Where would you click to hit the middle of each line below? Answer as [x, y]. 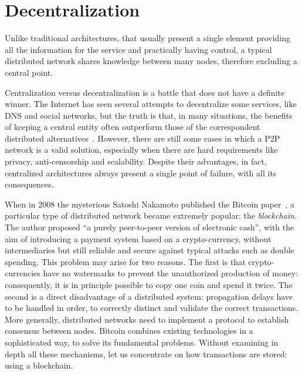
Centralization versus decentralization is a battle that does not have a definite [145, 92]
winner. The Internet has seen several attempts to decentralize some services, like [151, 104]
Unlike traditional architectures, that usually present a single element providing [148, 38]
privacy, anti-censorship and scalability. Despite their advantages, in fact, [136, 161]
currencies [23, 273]
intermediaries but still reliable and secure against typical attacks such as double [150, 250]
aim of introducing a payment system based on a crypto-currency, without [138, 238]
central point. [29, 72]
